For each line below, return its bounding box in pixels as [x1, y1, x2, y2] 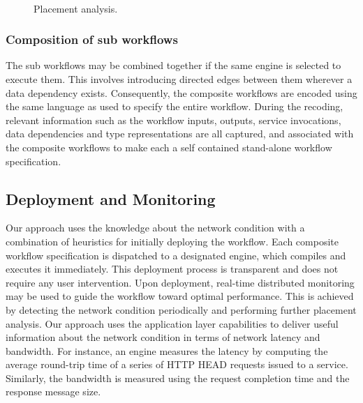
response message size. [6, 384, 101, 399]
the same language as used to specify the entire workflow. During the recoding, [6, 99, 343, 114]
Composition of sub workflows [6, 31, 178, 48]
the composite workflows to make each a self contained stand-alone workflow [6, 139, 332, 154]
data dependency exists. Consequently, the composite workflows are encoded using [6, 85, 357, 100]
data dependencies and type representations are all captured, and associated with [6, 126, 354, 141]
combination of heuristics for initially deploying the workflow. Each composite [6, 234, 339, 248]
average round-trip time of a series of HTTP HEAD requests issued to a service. [6, 357, 348, 372]
